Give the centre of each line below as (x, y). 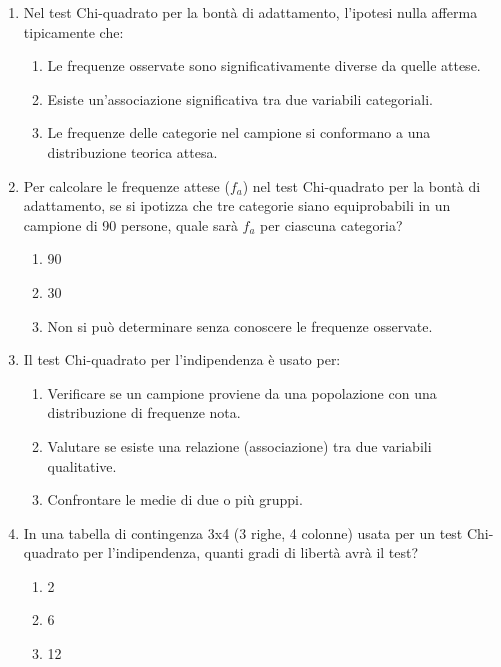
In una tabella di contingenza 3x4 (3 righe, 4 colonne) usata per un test (243, 532)
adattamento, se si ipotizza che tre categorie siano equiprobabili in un (237, 205)
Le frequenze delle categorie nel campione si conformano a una (239, 132)
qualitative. (82, 465)
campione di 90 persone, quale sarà (130, 224)
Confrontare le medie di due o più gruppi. (175, 499)
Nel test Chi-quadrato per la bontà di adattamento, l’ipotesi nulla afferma (250, 12)
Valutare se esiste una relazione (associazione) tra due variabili (239, 445)
